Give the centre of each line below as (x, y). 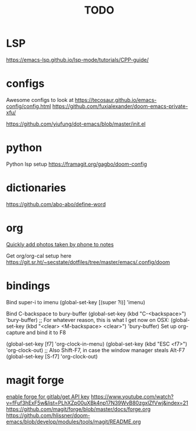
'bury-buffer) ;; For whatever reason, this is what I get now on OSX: (88, 320)
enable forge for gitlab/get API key (48, 396)
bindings (28, 286)
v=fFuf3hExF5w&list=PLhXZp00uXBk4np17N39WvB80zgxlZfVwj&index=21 (97, 403)
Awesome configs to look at (40, 100)
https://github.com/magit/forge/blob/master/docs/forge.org (79, 409)
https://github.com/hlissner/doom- (48, 415)
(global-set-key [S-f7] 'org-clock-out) (52, 356)
